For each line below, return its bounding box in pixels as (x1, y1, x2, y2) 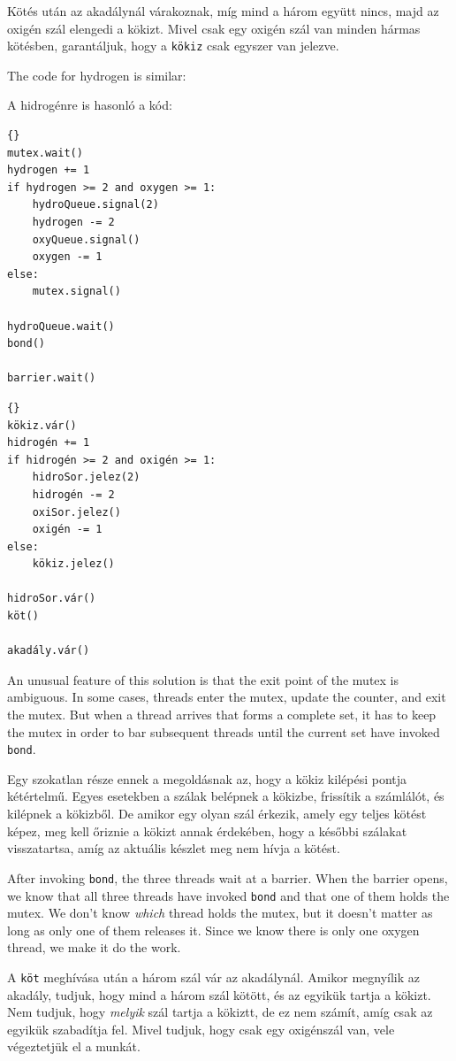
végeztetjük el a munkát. (7, 1037, 141, 1056)
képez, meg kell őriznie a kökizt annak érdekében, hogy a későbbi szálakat (7, 821, 407, 840)
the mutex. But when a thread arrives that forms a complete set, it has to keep (7, 705, 437, 724)
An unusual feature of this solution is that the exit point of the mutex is (7, 670, 399, 688)
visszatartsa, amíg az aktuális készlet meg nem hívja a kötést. (7, 839, 340, 857)
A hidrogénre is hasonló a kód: (7, 96, 172, 114)
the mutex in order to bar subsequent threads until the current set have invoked (7, 722, 440, 741)
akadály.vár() (7, 644, 90, 657)
